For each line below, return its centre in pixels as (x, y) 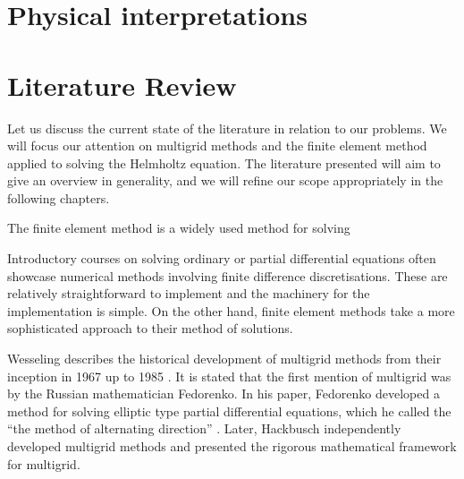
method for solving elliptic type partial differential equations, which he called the (229, 411)
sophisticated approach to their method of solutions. (150, 328)
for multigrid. (44, 463)
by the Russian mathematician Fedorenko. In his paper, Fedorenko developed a (224, 393)
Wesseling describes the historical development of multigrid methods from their (224, 359)
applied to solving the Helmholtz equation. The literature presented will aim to (224, 163)
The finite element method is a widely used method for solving (179, 228)
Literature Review (122, 85)
